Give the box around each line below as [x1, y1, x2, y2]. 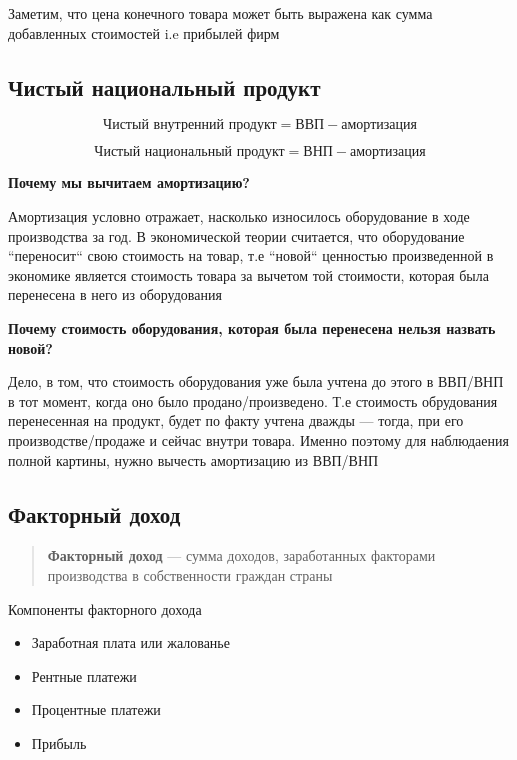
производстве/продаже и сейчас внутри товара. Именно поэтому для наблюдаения [8, 429, 509, 450]
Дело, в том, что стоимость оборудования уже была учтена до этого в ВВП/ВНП [8, 371, 504, 392]
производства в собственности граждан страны [47, 564, 333, 585]
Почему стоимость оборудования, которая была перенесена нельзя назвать [8, 317, 496, 338]
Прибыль [31, 732, 87, 753]
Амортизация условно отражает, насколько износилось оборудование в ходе [8, 205, 470, 226]
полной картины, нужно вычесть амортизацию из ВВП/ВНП [8, 449, 379, 470]
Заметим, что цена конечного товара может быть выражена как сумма [8, 3, 433, 23]
